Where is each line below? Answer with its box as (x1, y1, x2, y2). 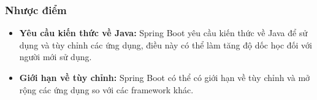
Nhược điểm (5, 2, 67, 17)
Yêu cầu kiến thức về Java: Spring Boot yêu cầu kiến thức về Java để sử (19, 26, 308, 39)
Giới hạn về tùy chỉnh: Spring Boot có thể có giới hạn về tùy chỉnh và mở (19, 71, 310, 83)
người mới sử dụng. (19, 50, 92, 63)
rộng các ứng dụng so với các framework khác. (19, 83, 194, 96)
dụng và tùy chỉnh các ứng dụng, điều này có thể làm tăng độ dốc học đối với (19, 38, 312, 51)
